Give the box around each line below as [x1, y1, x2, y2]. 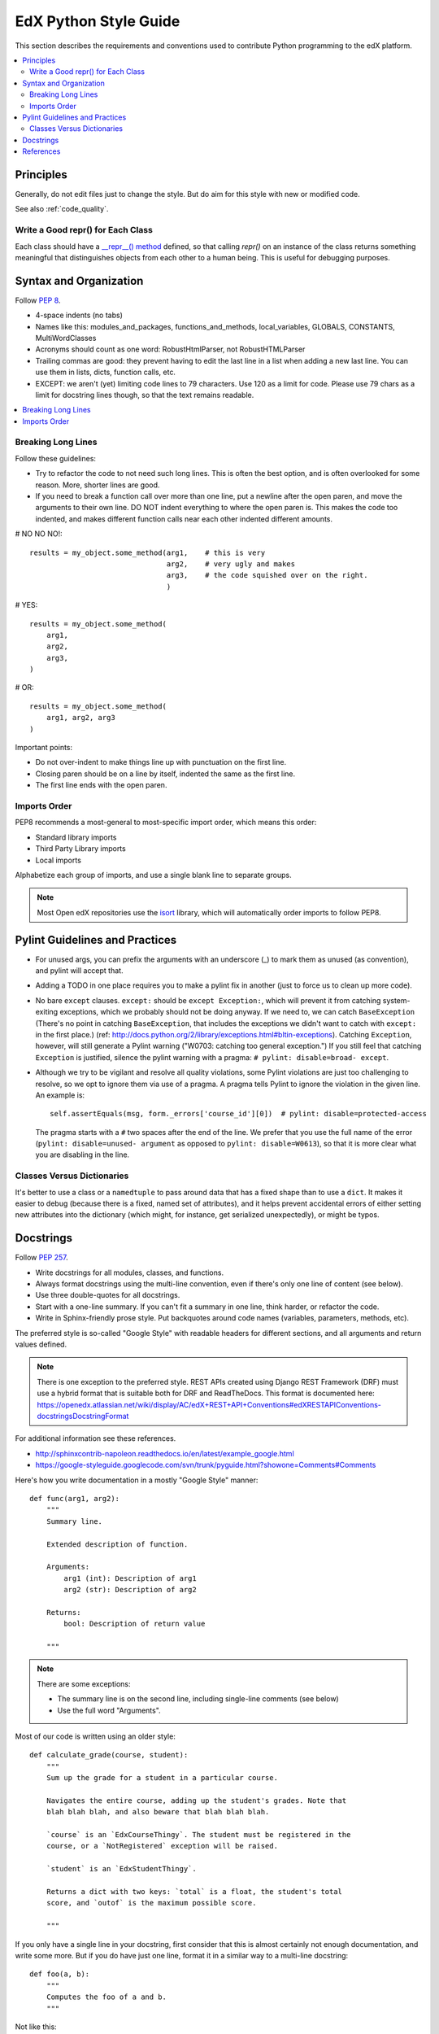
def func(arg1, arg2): [29, 1494, 120, 1503]
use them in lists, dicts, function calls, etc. [35, 367, 176, 378]
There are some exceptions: [37, 1678, 131, 1688]
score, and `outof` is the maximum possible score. [46, 1898, 257, 1908]
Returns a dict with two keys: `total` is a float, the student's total [46, 1888, 343, 1897]
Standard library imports [35, 832, 117, 842]
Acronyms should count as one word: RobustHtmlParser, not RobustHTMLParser [35, 344, 306, 354]
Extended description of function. [46, 1539, 189, 1549]
